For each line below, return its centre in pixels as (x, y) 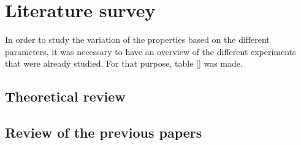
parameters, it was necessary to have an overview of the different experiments (150, 51)
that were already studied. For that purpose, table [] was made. (124, 63)
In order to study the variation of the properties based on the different (137, 39)
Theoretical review (65, 96)
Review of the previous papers (104, 132)
